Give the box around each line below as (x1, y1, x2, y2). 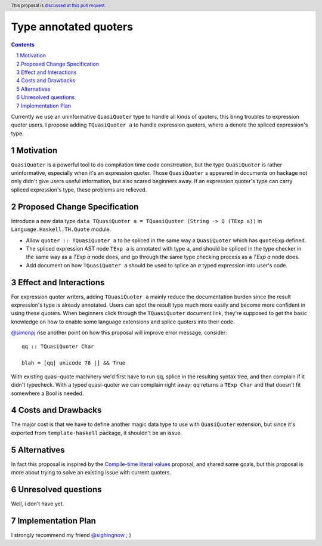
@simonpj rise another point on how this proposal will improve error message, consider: (11, 329, 228, 337)
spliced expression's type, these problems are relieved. (11, 186, 147, 193)
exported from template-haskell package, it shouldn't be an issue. (11, 429, 182, 436)
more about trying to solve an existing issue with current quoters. (11, 469, 171, 476)
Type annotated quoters (11, 20, 134, 34)
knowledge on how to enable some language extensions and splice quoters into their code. (11, 318, 235, 325)
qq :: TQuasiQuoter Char (21, 343, 94, 350)
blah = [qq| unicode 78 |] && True (21, 360, 126, 366)
